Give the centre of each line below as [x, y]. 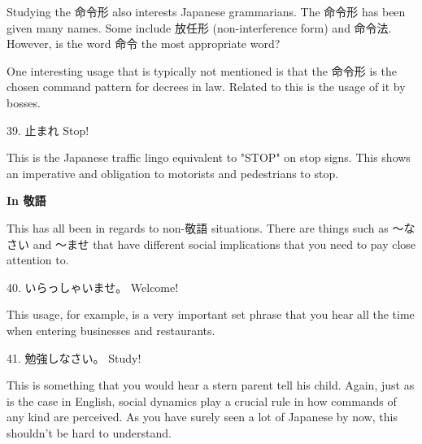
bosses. [24, 102]
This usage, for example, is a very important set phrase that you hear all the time [211, 314]
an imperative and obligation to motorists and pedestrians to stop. [173, 173]
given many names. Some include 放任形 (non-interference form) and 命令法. [199, 27]
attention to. [38, 260]
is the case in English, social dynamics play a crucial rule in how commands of [202, 400]
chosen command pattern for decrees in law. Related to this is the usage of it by [206, 87]
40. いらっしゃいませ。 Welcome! [93, 287]
